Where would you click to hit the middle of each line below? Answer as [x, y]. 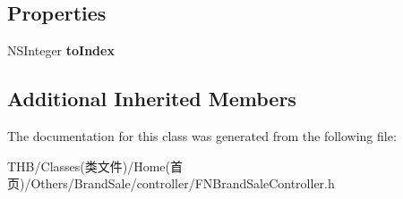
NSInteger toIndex [61, 50]
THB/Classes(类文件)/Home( [89, 166]
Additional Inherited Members [152, 99]
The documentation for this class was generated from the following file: [202, 136]
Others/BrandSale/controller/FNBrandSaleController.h [183, 183]
